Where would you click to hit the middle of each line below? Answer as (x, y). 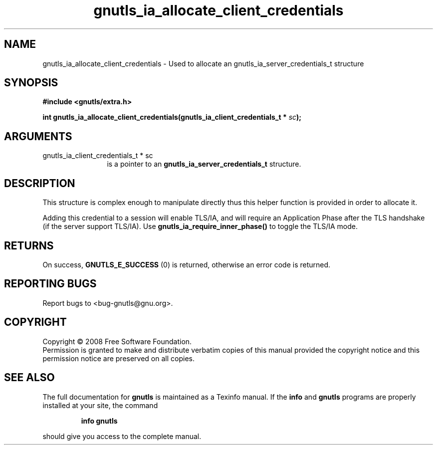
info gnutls (99, 421)
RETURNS (29, 245)
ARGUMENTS (38, 136)
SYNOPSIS (31, 83)
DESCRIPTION (40, 183)
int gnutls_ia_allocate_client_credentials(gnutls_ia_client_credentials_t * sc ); (172, 117)
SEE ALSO (29, 378)
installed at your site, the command (100, 405)
